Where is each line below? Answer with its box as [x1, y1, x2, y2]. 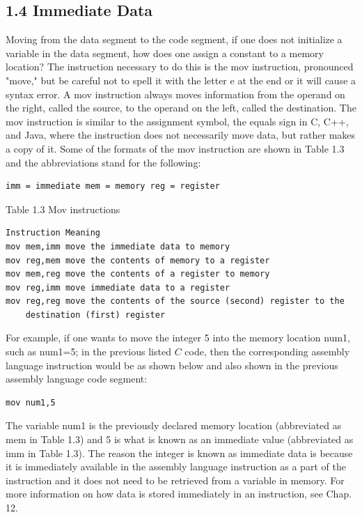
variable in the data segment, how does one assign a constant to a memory [6, 45, 324, 60]
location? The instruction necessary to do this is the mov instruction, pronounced [6, 59, 354, 74]
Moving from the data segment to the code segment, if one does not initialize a [6, 32, 343, 47]
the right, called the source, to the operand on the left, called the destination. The [6, 100, 356, 115]
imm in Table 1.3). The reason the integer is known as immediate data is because [6, 445, 353, 460]
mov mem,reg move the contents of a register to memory [6, 269, 270, 279]
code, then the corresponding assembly [184, 344, 350, 359]
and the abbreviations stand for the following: [6, 155, 201, 169]
